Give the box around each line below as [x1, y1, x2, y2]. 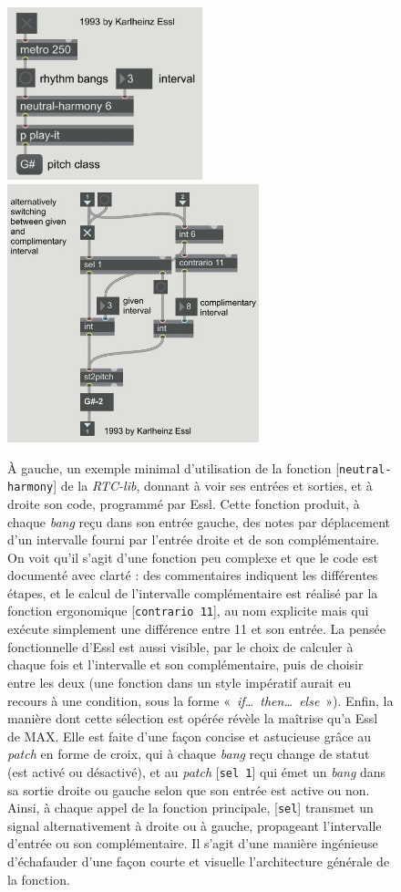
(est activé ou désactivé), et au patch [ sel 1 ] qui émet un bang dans [7, 762, 386, 781]
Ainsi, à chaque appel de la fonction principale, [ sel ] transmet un [7, 798, 374, 817]
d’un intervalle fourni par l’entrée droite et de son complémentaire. [7, 530, 380, 549]
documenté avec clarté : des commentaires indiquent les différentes [7, 565, 378, 585]
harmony [7, 481, 54, 494]
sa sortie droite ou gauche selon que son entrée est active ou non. [7, 780, 370, 799]
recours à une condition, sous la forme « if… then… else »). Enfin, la [7, 690, 394, 710]
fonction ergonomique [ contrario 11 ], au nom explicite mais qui [7, 601, 369, 620]
